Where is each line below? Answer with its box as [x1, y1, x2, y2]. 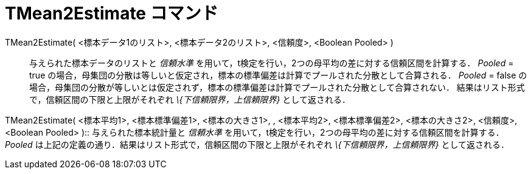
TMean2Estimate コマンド [5, 3, 218, 24]
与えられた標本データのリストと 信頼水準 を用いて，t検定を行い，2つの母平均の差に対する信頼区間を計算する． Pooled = [29, 57, 514, 68]
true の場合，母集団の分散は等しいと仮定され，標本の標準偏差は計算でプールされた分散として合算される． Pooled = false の [29, 69, 527, 80]
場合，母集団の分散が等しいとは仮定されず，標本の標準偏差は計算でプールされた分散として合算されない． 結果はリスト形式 [29, 82, 525, 92]
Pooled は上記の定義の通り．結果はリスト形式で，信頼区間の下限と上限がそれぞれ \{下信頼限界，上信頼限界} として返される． [5, 139, 509, 150]
